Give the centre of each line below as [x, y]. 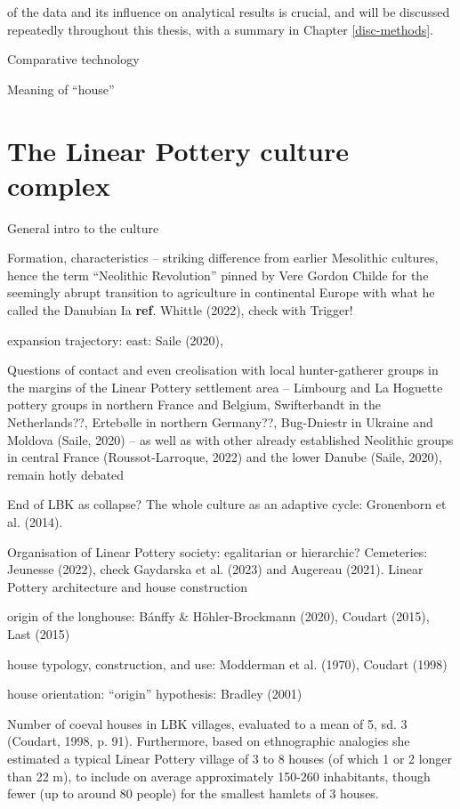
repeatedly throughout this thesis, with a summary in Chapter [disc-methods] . [220, 29]
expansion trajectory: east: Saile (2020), [115, 340]
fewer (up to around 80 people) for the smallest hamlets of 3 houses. [193, 793]
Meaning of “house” [61, 89]
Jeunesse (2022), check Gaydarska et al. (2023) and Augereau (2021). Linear [215, 569]
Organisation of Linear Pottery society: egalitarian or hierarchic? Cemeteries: [218, 551]
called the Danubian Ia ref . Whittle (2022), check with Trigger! [180, 310]
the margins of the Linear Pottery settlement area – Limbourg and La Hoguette [225, 387]
